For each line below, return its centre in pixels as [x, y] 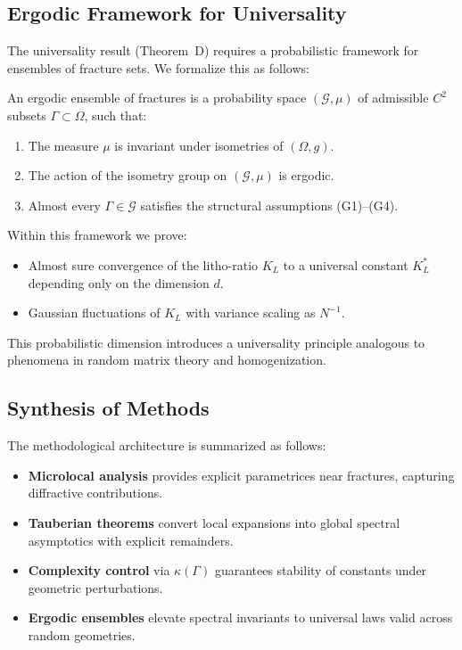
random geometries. [82, 634]
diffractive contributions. [95, 493]
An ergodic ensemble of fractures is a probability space [157, 98]
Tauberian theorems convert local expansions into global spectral [214, 522]
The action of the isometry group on [128, 175]
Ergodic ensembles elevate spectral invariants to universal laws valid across [240, 617]
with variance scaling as [251, 313]
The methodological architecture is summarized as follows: [167, 445]
